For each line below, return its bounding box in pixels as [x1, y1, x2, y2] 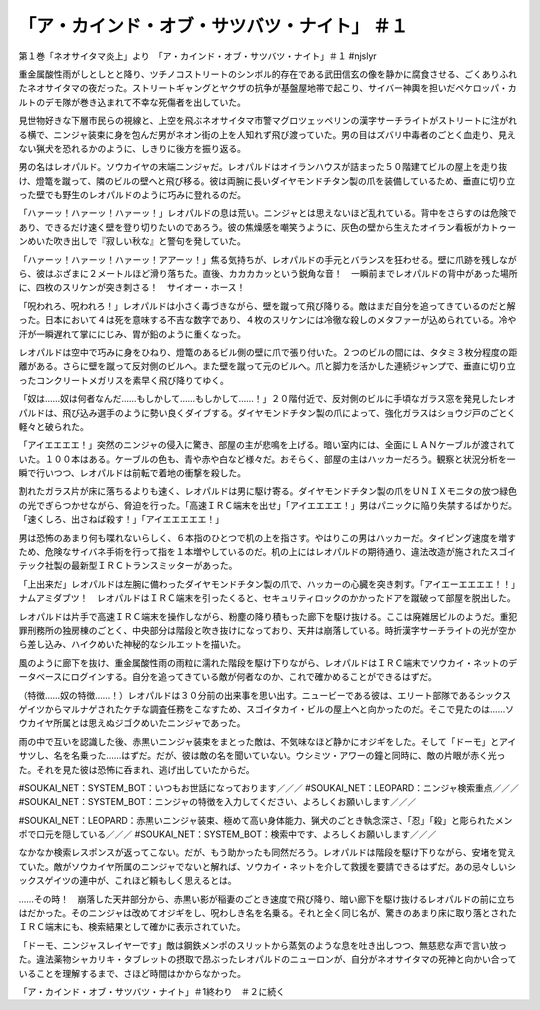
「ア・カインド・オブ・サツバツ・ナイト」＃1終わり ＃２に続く [18, 985, 285, 997]
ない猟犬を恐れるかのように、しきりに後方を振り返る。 [18, 142, 247, 154]
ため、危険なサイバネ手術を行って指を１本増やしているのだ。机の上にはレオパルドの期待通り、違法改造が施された [18, 546, 490, 558]
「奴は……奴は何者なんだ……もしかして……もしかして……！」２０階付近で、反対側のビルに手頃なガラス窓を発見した [18, 393, 499, 405]
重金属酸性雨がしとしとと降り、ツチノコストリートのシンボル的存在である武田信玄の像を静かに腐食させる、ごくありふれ [18, 68, 517, 80]
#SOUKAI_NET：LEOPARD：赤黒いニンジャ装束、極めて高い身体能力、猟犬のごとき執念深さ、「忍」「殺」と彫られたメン [18, 814, 513, 826]
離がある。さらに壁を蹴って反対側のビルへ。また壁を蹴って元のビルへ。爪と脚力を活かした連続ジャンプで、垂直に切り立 [18, 360, 516, 372]
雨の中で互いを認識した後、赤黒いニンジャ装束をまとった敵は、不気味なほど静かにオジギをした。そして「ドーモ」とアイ [18, 735, 517, 747]
